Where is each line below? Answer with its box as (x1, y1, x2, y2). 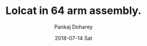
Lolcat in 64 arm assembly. (5, 4, 142, 17)
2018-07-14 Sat (55, 34, 92, 41)
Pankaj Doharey (54, 23, 93, 30)
